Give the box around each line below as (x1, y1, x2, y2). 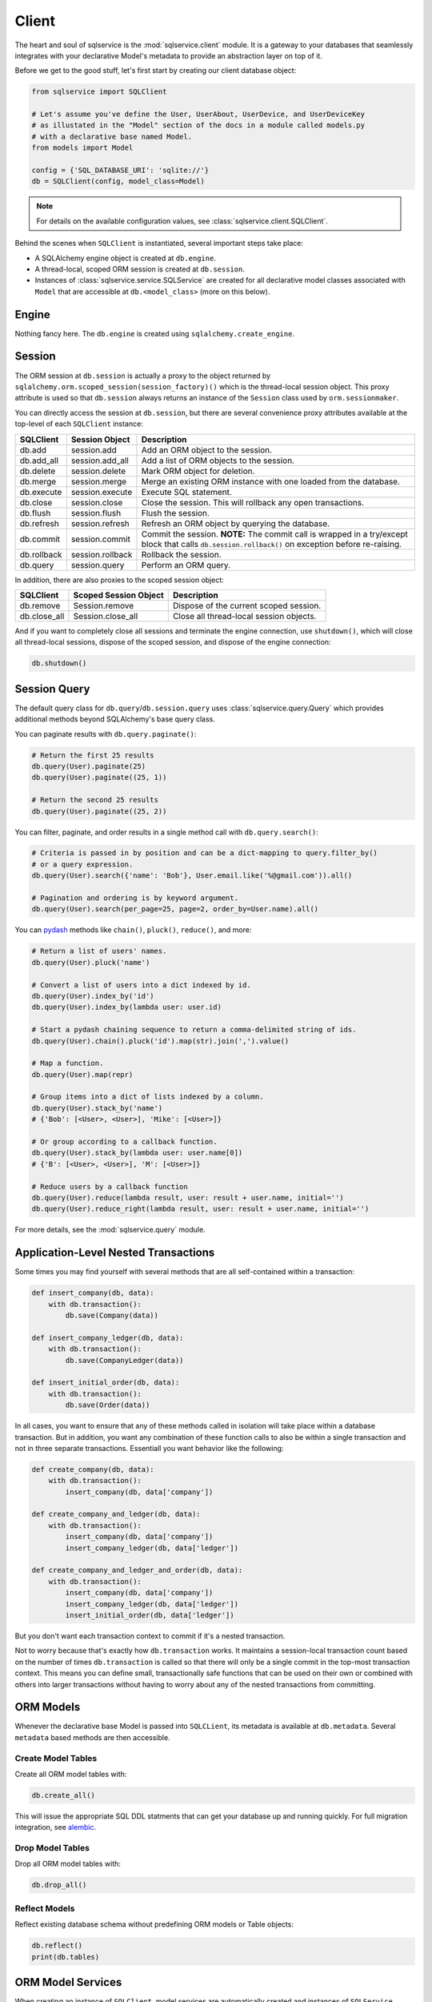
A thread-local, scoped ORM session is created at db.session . (34, 264, 246, 274)
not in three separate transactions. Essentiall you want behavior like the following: (14, 1443, 284, 1453)
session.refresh (70, 517, 130, 529)
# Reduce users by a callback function (31, 1182, 188, 1191)
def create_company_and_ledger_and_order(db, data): (31, 1566, 243, 1575)
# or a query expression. (31, 859, 134, 869)
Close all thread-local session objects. (172, 610, 317, 621)
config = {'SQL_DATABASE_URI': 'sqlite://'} (31, 166, 210, 175)
